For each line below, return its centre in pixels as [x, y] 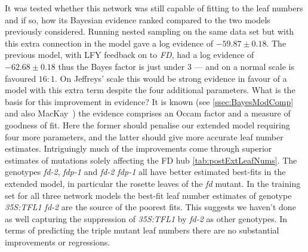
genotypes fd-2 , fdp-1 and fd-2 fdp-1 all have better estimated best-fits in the [145, 172]
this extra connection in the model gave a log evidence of [109, 43]
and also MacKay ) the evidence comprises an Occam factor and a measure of [148, 113]
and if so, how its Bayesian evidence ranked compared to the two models [138, 19]
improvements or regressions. [58, 242]
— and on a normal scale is [244, 66]
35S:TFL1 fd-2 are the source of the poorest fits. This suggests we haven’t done [150, 207]
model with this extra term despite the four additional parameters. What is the [150, 90]
